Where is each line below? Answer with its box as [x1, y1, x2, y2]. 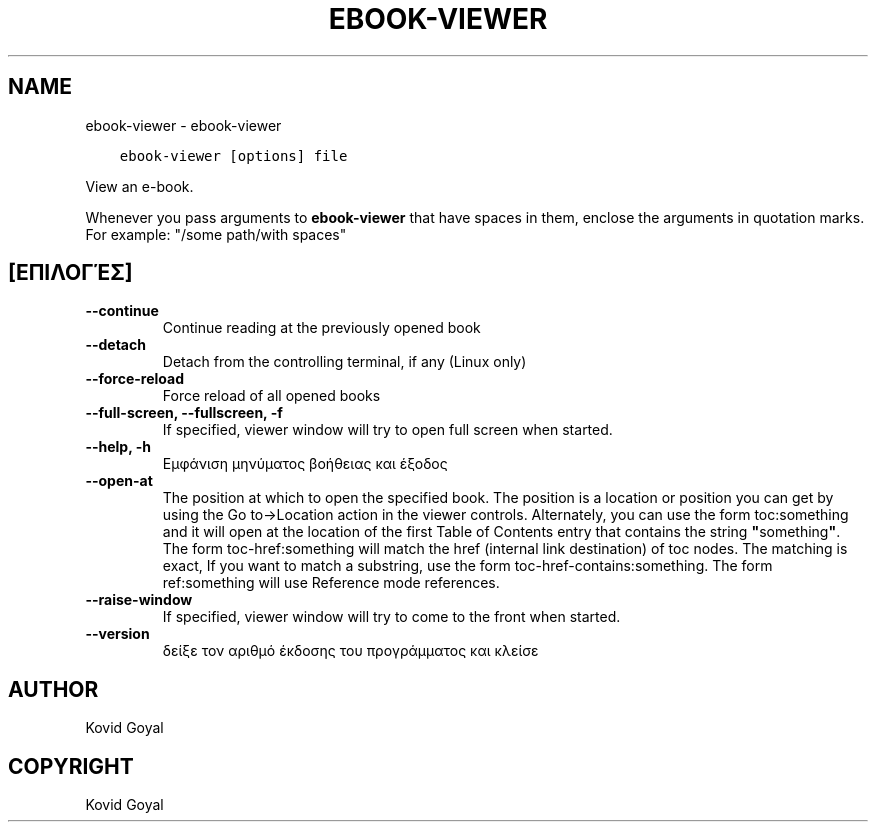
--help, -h [85, 438, 151, 456]
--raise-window [85, 591, 193, 609]
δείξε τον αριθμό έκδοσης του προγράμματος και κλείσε [162, 642, 539, 660]
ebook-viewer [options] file [119, 147, 348, 164]
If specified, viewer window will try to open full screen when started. [162, 421, 613, 439]
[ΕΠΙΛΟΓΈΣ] [8, 260, 133, 286]
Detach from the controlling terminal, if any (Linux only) [162, 353, 527, 371]
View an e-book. [85, 177, 194, 195]
